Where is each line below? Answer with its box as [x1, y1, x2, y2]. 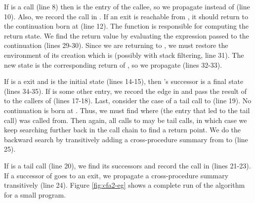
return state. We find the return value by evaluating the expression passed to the [4, 30, 249, 41]
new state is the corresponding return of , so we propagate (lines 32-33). [4, 59, 222, 70]
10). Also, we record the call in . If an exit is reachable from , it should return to [4, 11, 248, 21]
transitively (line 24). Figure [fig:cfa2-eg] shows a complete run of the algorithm [4, 180, 245, 190]
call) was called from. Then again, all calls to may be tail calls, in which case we [4, 115, 247, 125]
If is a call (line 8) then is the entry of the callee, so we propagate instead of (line [4, 1, 250, 11]
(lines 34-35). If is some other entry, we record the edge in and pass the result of [4, 85, 247, 96]
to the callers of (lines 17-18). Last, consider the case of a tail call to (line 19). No [4, 95, 252, 106]
